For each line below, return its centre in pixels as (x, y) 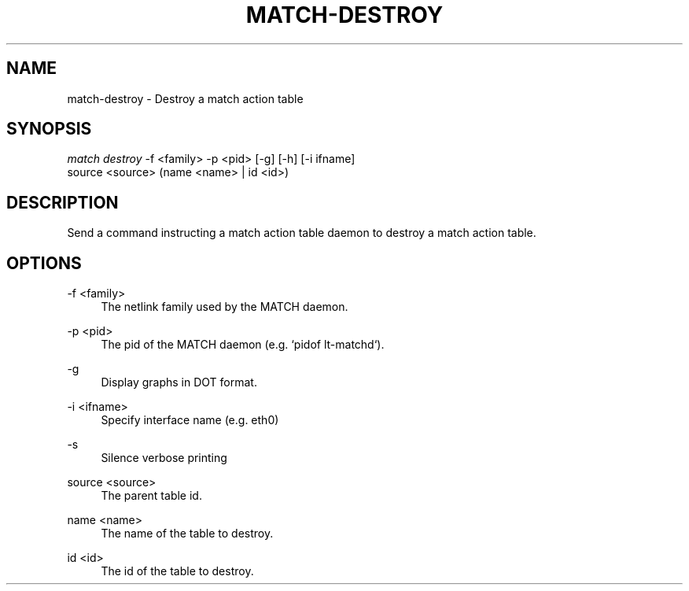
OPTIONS (44, 263)
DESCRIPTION (63, 202)
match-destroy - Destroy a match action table (185, 98)
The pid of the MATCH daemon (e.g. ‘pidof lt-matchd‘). (243, 345)
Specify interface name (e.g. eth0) (190, 420)
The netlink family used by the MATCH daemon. (225, 307)
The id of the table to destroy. (177, 571)
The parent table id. (151, 496)
